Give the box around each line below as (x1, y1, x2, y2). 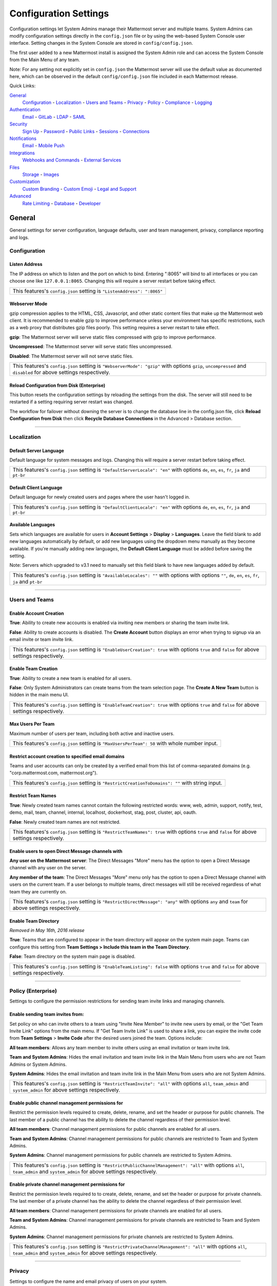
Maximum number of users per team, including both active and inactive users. (9, 730, 174, 737)
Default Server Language (9, 448, 64, 454)
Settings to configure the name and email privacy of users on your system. (9, 1278, 168, 1284)
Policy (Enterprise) (9, 987, 57, 994)
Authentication (9, 106, 41, 113)
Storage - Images (22, 171, 60, 177)
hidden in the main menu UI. (9, 692, 69, 698)
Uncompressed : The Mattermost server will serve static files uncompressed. (9, 344, 173, 350)
